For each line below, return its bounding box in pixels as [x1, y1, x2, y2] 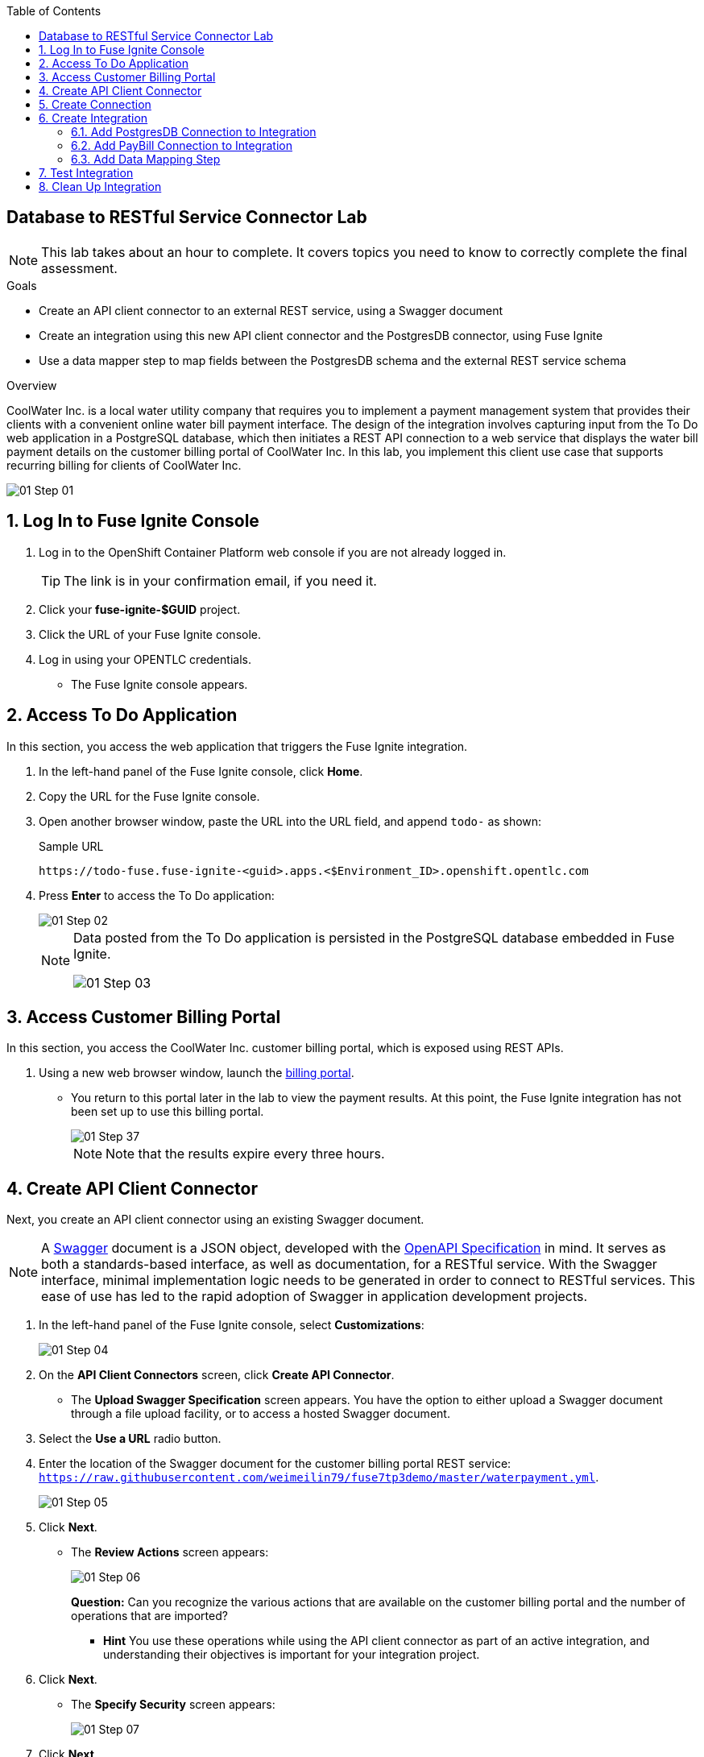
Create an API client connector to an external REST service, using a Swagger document [39, 303, 503, 317]
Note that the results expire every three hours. [106, 1146, 385, 1162]
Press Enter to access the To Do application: [39, 888, 275, 902]
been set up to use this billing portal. [71, 1104, 264, 1119]
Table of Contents [6, 4, 101, 18]
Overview [6, 378, 57, 392]
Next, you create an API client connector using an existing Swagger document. [6, 1212, 424, 1227]
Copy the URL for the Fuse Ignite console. [39, 789, 260, 803]
